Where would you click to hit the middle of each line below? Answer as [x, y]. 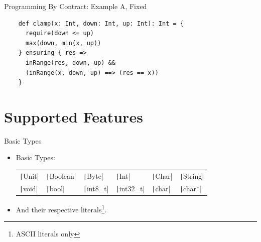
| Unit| [29, 175]
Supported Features [74, 116]
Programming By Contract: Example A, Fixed [76, 6]
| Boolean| [61, 175]
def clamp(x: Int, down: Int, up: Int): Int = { [101, 23]
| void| [29, 188]
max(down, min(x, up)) [63, 43]
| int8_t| [96, 188]
